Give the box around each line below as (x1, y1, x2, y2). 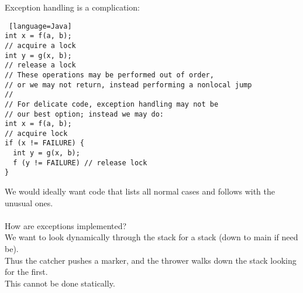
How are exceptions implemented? (5, 219, 127, 231)
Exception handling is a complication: (5, 1, 140, 13)
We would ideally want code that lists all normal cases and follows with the (5, 185, 276, 197)
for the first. (5, 265, 48, 278)
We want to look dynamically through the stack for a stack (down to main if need (5, 231, 298, 243)
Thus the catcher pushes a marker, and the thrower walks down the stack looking (5, 254, 297, 266)
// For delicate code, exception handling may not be (5, 100, 219, 108)
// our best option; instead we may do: (5, 110, 164, 118)
